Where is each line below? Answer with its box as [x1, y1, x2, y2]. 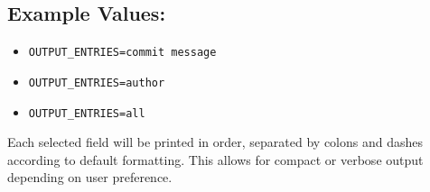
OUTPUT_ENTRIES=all [28, 106, 145, 120]
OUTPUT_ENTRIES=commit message [28, 46, 217, 59]
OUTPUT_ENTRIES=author [28, 76, 165, 89]
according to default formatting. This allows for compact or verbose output [7, 150, 424, 169]
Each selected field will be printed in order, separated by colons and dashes [7, 133, 424, 151]
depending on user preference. [7, 168, 173, 187]
